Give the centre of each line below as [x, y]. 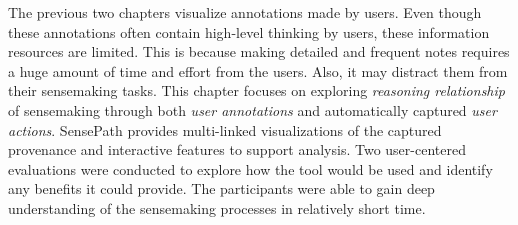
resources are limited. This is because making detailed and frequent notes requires [259, 51]
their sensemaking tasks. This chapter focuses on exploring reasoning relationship [256, 90]
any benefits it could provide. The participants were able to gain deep [221, 188]
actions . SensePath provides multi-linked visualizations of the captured [225, 129]
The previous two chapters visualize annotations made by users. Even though [245, 12]
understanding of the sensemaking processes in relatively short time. [217, 207]
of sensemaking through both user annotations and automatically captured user [252, 109]
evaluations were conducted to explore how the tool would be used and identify [250, 168]
